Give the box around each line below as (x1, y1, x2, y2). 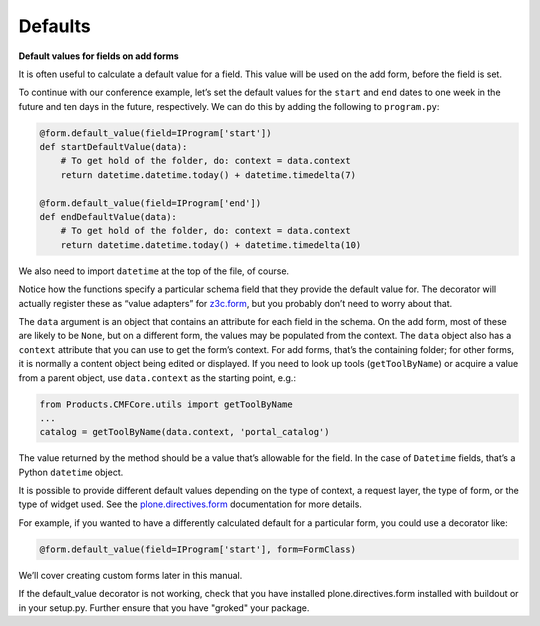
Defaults (18, 15, 91, 37)
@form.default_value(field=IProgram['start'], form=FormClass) (39, 543, 357, 555)
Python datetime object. (18, 466, 124, 478)
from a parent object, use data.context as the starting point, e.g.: (18, 371, 297, 384)
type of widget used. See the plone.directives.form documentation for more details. (18, 498, 362, 510)
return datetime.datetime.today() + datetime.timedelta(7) (60, 169, 357, 180)
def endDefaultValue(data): (39, 211, 177, 223)
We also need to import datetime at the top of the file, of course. (18, 265, 290, 277)
